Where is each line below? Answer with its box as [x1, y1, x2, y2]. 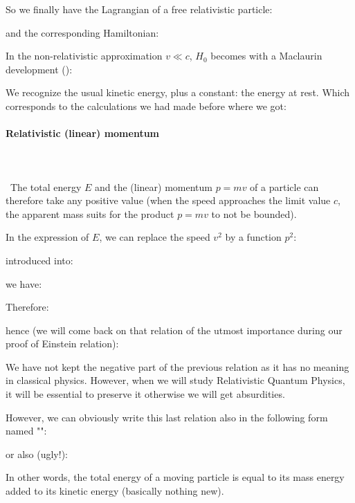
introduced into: [6, 253, 73, 267]
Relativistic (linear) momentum [6, 126, 159, 140]
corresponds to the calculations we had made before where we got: [6, 98, 286, 113]
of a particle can [250, 179, 319, 194]
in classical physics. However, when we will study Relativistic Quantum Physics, [6, 373, 345, 387]
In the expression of [6, 230, 89, 244]
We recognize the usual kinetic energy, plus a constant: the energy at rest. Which [6, 85, 350, 100]
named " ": [6, 423, 47, 438]
